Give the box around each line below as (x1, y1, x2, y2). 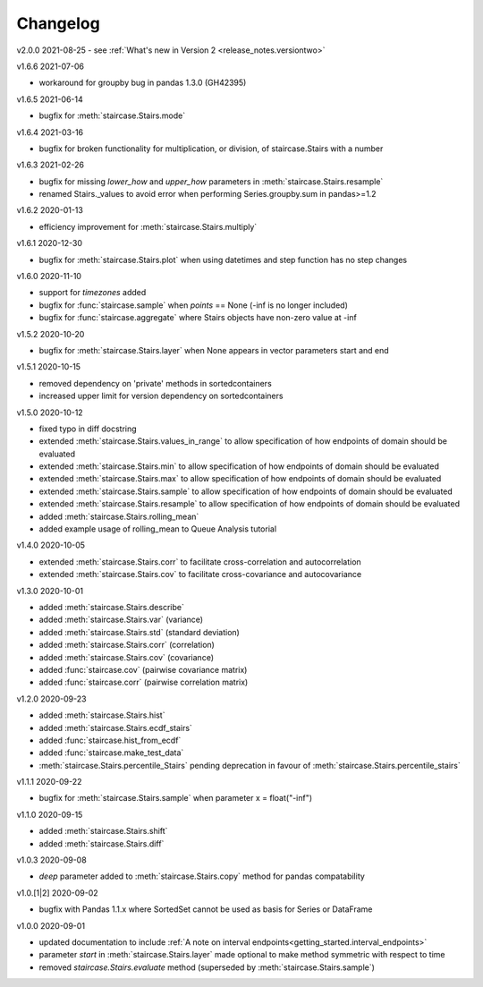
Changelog (16, 13, 100, 33)
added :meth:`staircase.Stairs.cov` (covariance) (38, 651, 215, 662)
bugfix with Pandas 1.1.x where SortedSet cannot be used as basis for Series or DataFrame (38, 904, 373, 915)
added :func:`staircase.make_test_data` (38, 747, 184, 758)
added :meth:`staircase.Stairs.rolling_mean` (38, 511, 199, 522)
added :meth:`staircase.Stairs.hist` (38, 710, 165, 720)
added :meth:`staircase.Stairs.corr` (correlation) (38, 640, 215, 651)
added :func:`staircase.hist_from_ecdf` (38, 735, 182, 745)
